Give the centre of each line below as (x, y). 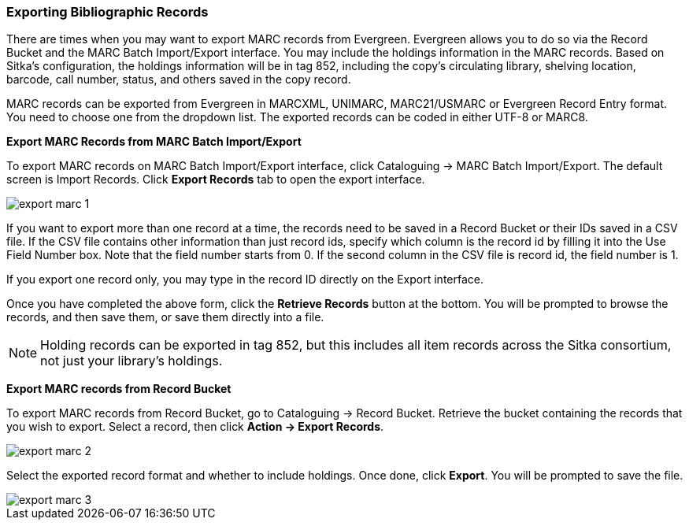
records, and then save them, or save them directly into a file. (165, 317)
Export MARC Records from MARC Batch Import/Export (154, 142)
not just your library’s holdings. (132, 361)
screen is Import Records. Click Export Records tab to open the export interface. (216, 180)
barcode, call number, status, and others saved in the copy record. (179, 80)
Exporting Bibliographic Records (107, 12)
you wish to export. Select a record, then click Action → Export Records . (195, 427)
